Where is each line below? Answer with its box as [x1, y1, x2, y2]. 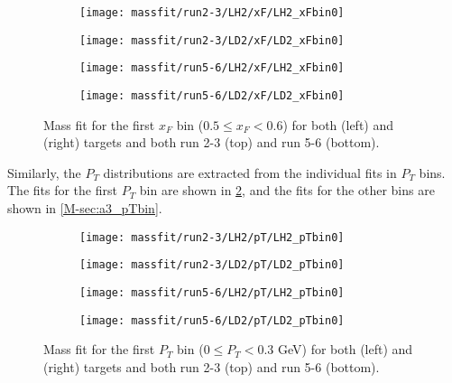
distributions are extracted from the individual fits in [103, 163, 397, 182]
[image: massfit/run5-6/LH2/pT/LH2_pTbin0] [79, 285, 345, 299]
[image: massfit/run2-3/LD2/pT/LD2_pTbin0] [79, 258, 345, 272]
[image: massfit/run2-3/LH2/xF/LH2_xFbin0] [79, 6, 345, 19]
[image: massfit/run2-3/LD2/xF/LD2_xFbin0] [79, 33, 345, 47]
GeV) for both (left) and [278, 340, 413, 359]
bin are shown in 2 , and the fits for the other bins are [139, 181, 435, 200]
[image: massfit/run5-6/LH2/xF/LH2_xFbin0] [79, 61, 345, 75]
